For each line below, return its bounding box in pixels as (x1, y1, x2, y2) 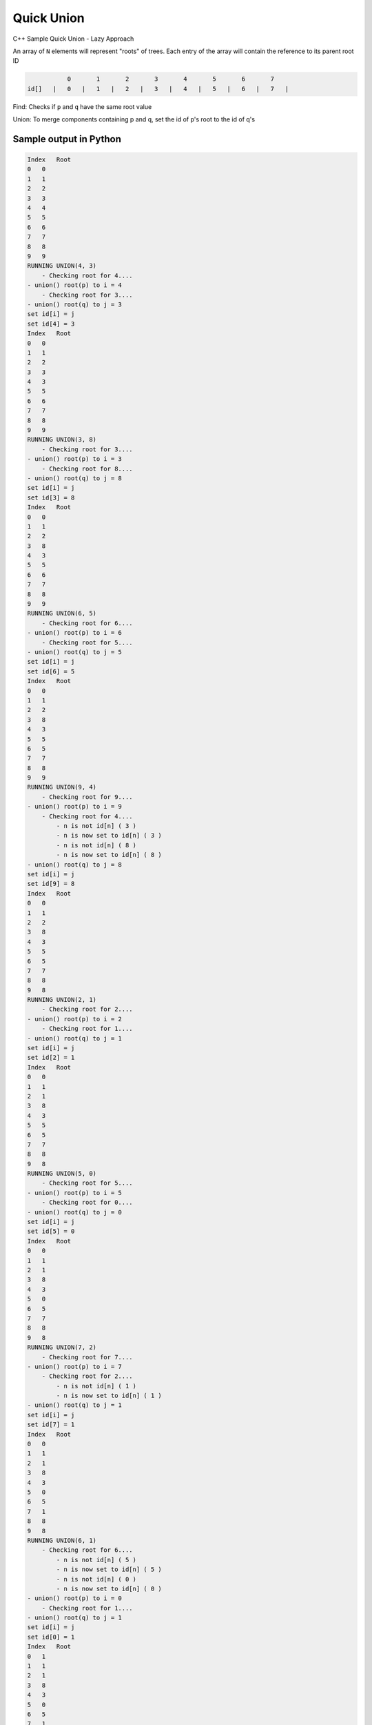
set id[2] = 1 (27, 1054, 75, 1062)
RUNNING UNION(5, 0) (27, 1170, 96, 1178)
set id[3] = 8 (27, 493, 75, 502)
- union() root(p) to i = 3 (27, 455, 122, 463)
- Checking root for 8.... (41, 464, 134, 473)
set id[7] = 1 (27, 1421, 75, 1428)
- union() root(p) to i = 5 (27, 1189, 122, 1196)
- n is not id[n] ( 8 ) (56, 841, 137, 849)
